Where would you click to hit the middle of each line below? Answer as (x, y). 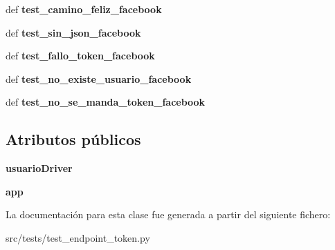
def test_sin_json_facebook (73, 32)
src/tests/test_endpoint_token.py (78, 237)
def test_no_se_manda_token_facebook (106, 102)
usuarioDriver (39, 168)
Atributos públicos (73, 139)
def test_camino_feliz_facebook (84, 9)
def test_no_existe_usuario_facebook (99, 78)
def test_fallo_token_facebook (80, 56)
